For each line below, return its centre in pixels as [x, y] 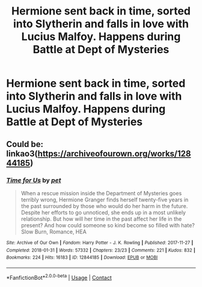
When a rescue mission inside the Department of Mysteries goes [101, 193]
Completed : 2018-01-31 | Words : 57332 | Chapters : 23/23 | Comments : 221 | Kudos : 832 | [101, 250]
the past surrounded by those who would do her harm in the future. [104, 206]
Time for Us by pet [34, 180]
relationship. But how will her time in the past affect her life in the [101, 219]
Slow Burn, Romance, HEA [54, 232]
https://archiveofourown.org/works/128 [114, 153]
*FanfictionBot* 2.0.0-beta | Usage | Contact [59, 277]
